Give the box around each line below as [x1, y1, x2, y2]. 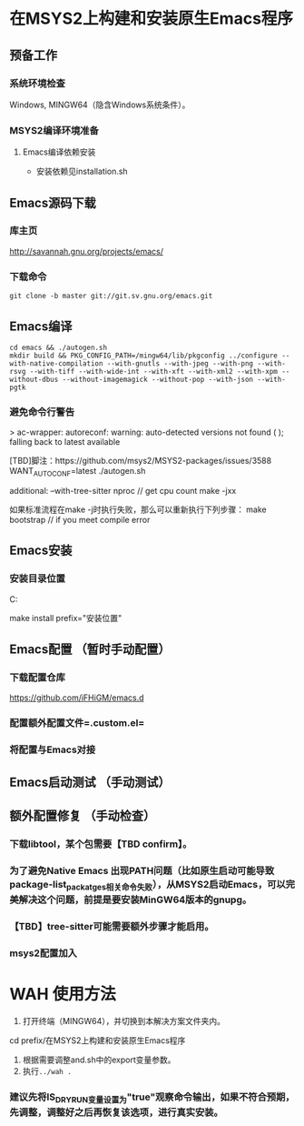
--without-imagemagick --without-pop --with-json [62, 375, 254, 384]
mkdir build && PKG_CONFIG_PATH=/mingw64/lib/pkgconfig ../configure [9, 351, 279, 360]
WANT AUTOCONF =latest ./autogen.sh [9, 466, 146, 478]
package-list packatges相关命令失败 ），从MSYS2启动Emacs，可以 [9, 878, 286, 892]
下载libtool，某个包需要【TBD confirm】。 [9, 838, 192, 850]
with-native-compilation [9, 358, 103, 368]
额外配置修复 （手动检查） [9, 809, 156, 824]
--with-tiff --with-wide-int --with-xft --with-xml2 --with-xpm [29, 367, 279, 376]
